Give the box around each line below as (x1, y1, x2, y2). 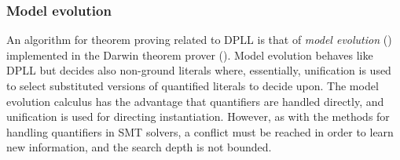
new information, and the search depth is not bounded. (6, 139, 272, 155)
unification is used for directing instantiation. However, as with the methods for (6, 108, 390, 125)
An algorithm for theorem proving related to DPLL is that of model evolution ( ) (6, 31, 392, 48)
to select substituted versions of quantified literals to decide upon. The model (6, 78, 379, 93)
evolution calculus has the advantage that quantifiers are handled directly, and (6, 93, 384, 109)
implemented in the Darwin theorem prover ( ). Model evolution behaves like (6, 46, 373, 63)
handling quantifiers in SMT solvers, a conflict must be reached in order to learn (6, 123, 394, 140)
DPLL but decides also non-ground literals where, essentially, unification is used (6, 62, 391, 78)
